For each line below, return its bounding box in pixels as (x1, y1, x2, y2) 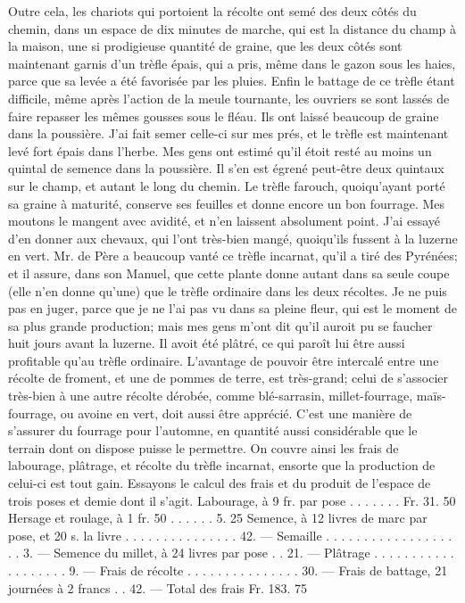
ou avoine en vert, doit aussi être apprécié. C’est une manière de (60, 403, 412, 422)
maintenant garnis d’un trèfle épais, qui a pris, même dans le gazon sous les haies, (8, 54, 456, 72)
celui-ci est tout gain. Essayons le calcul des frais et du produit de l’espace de (8, 474, 431, 492)
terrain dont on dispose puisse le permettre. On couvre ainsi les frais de (8, 438, 399, 457)
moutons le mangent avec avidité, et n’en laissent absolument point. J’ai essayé (8, 211, 440, 230)
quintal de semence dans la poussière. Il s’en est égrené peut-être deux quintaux (8, 159, 444, 178)
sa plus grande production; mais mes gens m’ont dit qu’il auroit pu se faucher (8, 316, 433, 335)
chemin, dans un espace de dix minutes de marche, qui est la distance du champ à (8, 19, 457, 37)
